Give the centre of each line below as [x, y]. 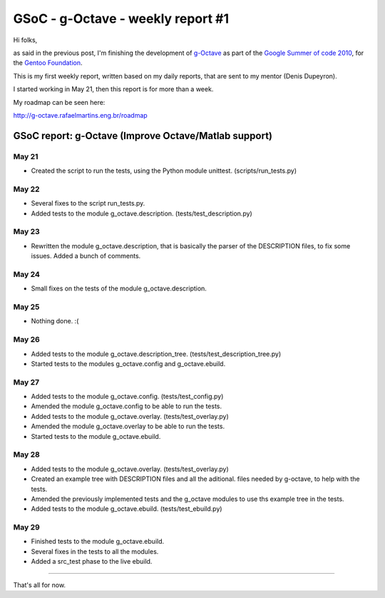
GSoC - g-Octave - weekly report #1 [121, 19]
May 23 [27, 232]
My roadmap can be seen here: [59, 102]
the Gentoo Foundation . [48, 63]
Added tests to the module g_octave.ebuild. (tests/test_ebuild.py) [127, 509]
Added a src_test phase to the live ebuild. [92, 562]
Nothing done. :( [55, 321]
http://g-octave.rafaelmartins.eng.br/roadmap [80, 115]
